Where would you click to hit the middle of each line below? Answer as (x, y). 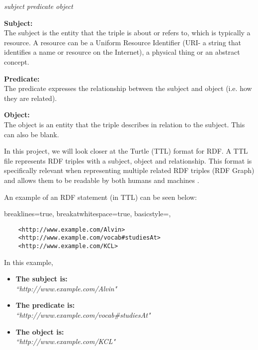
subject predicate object (39, 6)
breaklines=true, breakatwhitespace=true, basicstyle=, (87, 214)
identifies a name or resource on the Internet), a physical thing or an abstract (122, 52)
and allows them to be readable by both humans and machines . (102, 180)
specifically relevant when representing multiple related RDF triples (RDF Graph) (129, 170)
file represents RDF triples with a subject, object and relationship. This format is (128, 160)
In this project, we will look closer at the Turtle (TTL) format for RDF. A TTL (126, 151)
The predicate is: (45, 305)
